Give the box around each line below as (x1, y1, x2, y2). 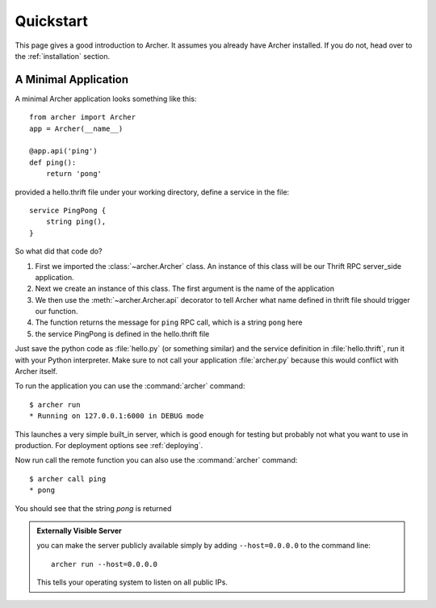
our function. (35, 307, 78, 317)
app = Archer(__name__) (29, 124, 124, 133)
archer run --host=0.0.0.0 (51, 560, 157, 568)
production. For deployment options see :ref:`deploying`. (15, 441, 203, 450)
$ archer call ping (29, 474, 107, 484)
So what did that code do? (15, 246, 103, 256)
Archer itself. (15, 367, 58, 376)
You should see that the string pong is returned (15, 503, 172, 513)
